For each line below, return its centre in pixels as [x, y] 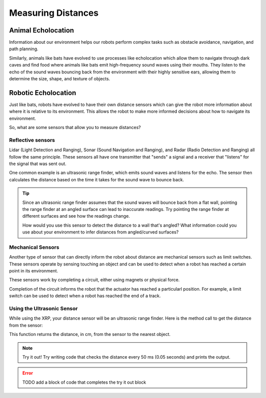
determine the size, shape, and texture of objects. [60, 79]
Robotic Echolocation [43, 93]
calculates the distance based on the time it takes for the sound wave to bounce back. [97, 179]
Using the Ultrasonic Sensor [44, 309]
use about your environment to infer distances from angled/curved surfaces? [100, 232]
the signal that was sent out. [38, 164]
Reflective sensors [32, 140]
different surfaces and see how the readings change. [76, 216]
